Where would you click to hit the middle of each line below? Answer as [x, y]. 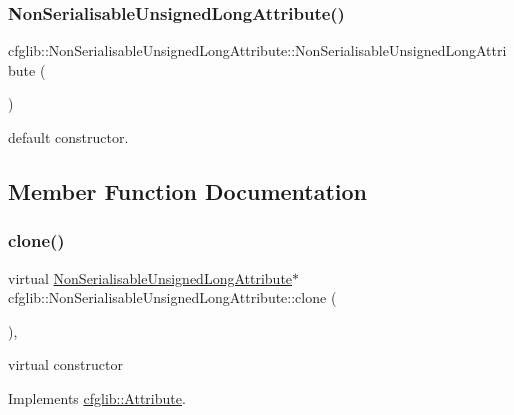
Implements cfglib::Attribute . [97, 397]
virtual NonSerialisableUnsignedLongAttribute [150, 277]
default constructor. [68, 137]
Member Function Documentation [188, 190]
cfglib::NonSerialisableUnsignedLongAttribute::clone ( [172, 297]
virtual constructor [65, 364]
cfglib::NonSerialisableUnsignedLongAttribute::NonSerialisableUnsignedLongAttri [257, 50]
